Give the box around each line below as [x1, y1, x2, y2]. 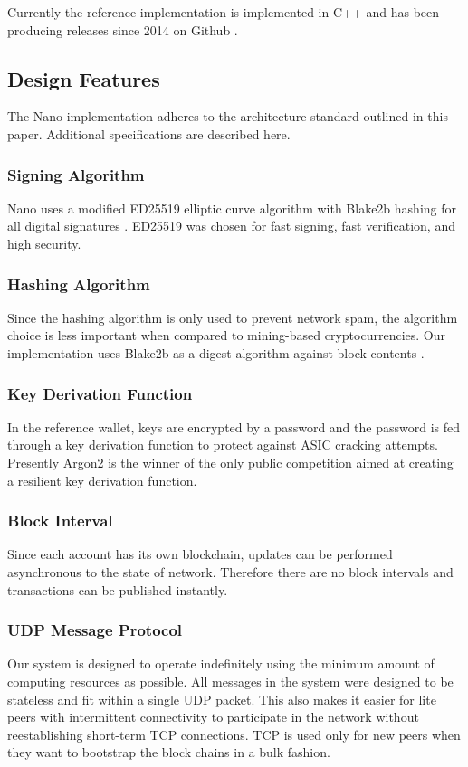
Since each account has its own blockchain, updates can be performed [7, 544, 393, 563]
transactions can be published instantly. [7, 580, 228, 599]
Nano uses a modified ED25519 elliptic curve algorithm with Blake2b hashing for [7, 198, 457, 217]
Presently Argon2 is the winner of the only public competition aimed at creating [7, 452, 454, 471]
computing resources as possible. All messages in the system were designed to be [7, 671, 454, 690]
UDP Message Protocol [7, 619, 183, 641]
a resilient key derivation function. [7, 470, 197, 489]
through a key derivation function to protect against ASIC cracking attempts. [7, 435, 438, 454]
